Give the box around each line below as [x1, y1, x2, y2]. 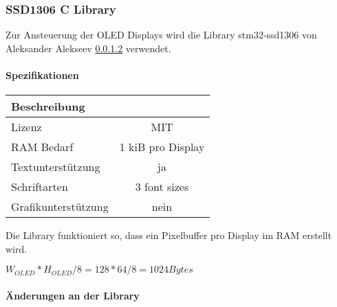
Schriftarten [11, 179, 68, 195]
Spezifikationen [6, 68, 79, 82]
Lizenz [11, 119, 42, 135]
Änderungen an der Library [6, 288, 140, 302]
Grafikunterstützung [11, 198, 109, 215]
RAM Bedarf [11, 139, 74, 155]
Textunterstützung [11, 159, 100, 175]
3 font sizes [135, 179, 189, 195]
